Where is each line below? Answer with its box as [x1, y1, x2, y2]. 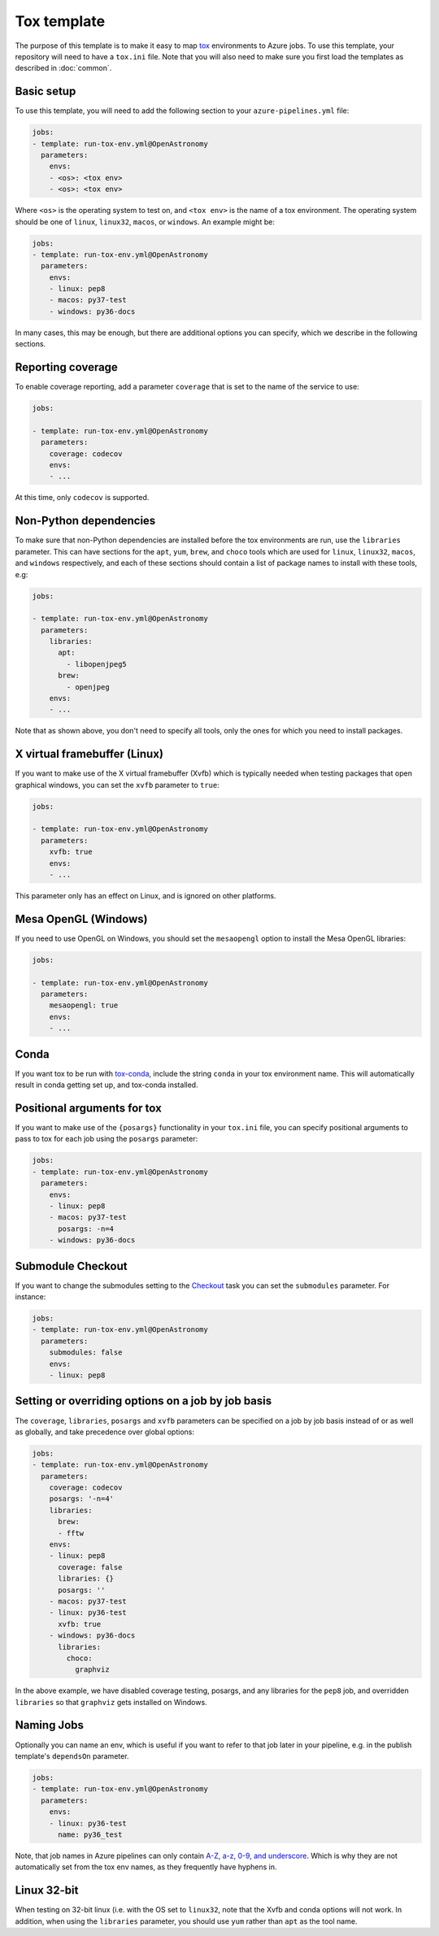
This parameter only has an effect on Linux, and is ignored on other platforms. [15, 891, 276, 901]
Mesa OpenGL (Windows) [15, 911, 148, 926]
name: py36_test [58, 1829, 123, 1839]
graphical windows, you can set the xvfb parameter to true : [15, 780, 219, 790]
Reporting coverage [15, 360, 118, 374]
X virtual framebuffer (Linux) [15, 747, 164, 761]
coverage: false [58, 1562, 123, 1572]
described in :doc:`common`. [15, 63, 112, 73]
